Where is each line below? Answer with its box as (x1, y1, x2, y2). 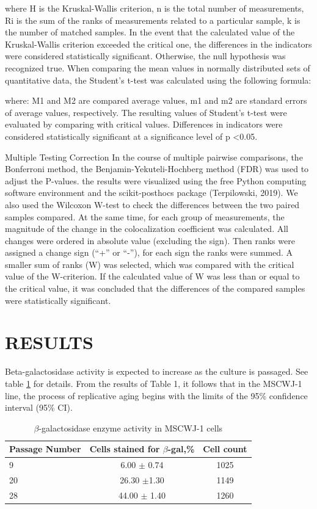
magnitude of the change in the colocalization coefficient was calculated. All (5, 222, 288, 235)
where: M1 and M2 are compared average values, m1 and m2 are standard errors (5, 94, 307, 107)
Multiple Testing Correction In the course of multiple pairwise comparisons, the (5, 150, 303, 163)
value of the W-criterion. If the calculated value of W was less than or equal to (5, 270, 300, 283)
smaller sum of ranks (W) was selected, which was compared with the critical (5, 258, 294, 270)
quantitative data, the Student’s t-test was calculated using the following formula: (5, 73, 312, 86)
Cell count (203, 442, 247, 455)
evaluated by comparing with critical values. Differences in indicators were (5, 118, 283, 131)
